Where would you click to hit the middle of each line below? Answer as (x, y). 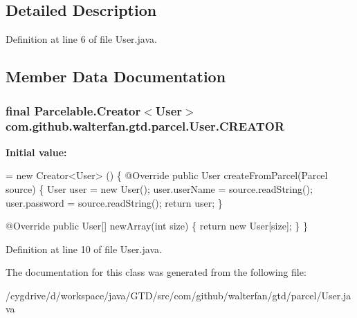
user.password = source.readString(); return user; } (114, 202)
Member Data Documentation (116, 76)
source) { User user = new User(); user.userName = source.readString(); (159, 188)
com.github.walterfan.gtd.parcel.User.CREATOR (145, 126)
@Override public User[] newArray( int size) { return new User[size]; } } (157, 226)
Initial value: (36, 152)
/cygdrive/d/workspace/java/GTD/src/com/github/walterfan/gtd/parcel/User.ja (178, 295)
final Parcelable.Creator (73, 110)
